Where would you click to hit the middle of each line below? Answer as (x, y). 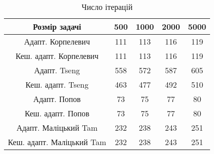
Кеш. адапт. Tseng (57, 84)
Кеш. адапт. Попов (57, 113)
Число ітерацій (107, 7)
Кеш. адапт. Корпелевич (57, 56)
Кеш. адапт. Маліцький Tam (57, 142)
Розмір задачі (57, 26)
